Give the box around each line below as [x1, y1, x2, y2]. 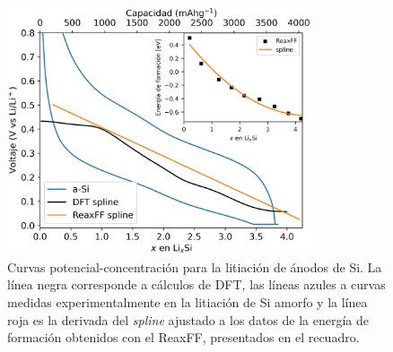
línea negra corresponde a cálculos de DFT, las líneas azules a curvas [7, 275, 386, 294]
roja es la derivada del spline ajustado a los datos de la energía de [7, 310, 369, 329]
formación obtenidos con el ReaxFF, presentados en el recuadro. [7, 328, 360, 347]
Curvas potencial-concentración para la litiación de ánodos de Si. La [7, 257, 382, 276]
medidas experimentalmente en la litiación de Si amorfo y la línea [7, 293, 368, 312]
